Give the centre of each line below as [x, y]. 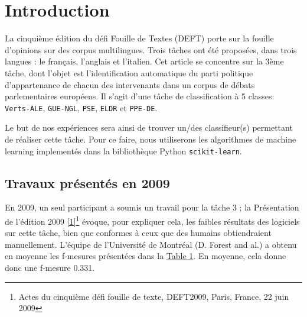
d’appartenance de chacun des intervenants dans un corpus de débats [130, 84]
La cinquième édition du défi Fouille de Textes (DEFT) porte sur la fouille [139, 38]
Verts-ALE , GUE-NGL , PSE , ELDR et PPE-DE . [81, 107]
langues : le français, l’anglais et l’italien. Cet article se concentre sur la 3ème [144, 61]
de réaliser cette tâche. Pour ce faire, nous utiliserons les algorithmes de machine [151, 139]
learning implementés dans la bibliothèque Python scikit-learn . [123, 151]
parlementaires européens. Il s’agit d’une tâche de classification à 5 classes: [140, 96]
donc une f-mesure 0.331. [50, 268]
